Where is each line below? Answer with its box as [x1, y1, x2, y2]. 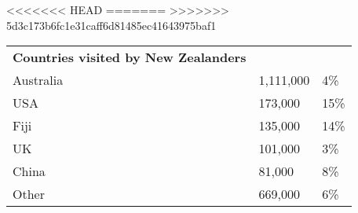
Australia [13, 71, 64, 90]
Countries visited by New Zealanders [13, 48, 247, 67]
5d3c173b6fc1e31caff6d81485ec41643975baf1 [6, 17, 217, 33]
